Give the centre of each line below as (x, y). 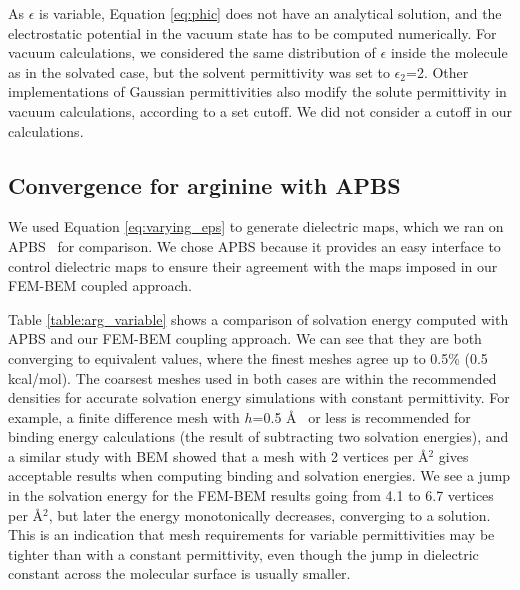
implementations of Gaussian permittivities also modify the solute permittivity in (257, 91)
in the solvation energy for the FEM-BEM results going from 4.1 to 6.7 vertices (251, 495)
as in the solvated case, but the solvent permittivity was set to (199, 71)
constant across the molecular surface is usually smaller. (179, 573)
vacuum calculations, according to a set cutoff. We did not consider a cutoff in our (260, 110)
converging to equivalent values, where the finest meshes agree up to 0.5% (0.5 (248, 357)
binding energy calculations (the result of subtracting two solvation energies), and (258, 436)
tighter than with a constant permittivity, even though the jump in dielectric (243, 553)
